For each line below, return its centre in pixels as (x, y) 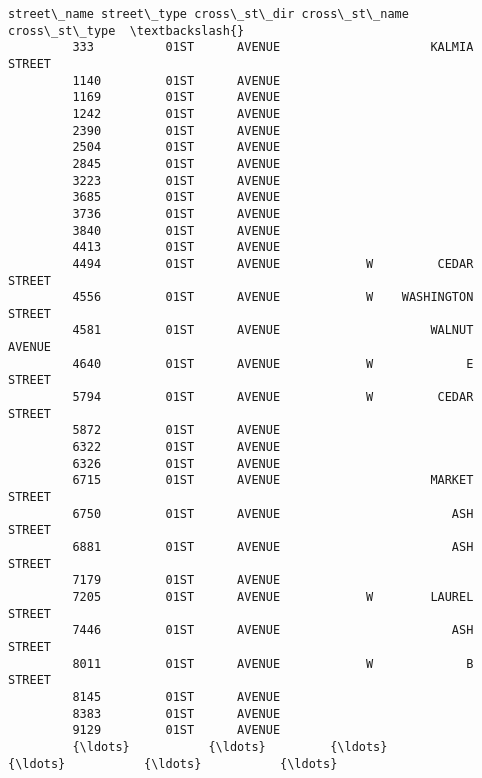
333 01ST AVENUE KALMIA (273, 47)
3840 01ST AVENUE (176, 230)
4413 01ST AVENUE (176, 247)
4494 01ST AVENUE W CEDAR (273, 263)
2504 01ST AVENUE (176, 147)
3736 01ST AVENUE (176, 213)
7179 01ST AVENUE (176, 580)
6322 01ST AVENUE (176, 447)
